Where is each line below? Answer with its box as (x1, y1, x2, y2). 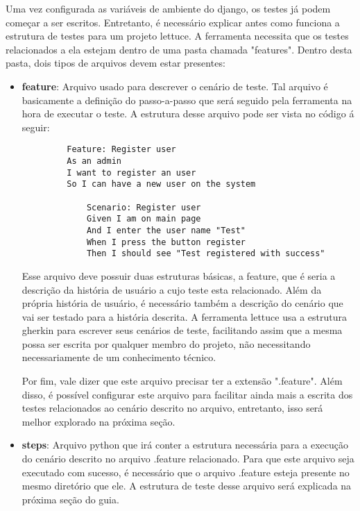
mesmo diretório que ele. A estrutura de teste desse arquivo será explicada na (22, 478, 352, 493)
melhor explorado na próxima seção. (22, 414, 175, 428)
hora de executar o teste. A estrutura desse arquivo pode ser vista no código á (22, 106, 354, 121)
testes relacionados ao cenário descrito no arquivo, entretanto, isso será (22, 401, 323, 415)
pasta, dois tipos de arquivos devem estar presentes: (6, 56, 225, 70)
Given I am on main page (86, 214, 201, 224)
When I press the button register (86, 237, 246, 247)
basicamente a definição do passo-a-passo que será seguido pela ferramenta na (22, 92, 352, 107)
